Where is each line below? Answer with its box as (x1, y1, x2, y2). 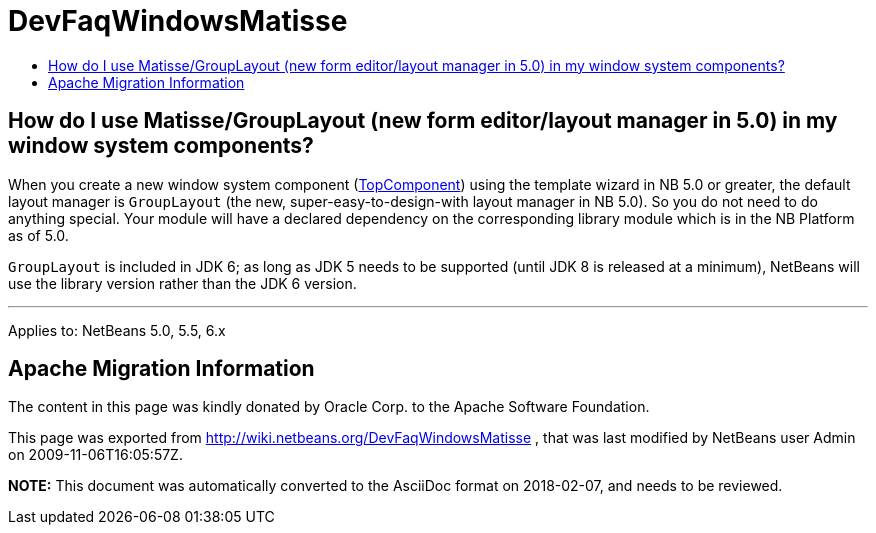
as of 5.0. (8, 226, 69, 244)
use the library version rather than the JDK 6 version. (8, 274, 357, 292)
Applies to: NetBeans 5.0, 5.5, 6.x (8, 321, 226, 339)
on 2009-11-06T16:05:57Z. (8, 446, 183, 464)
